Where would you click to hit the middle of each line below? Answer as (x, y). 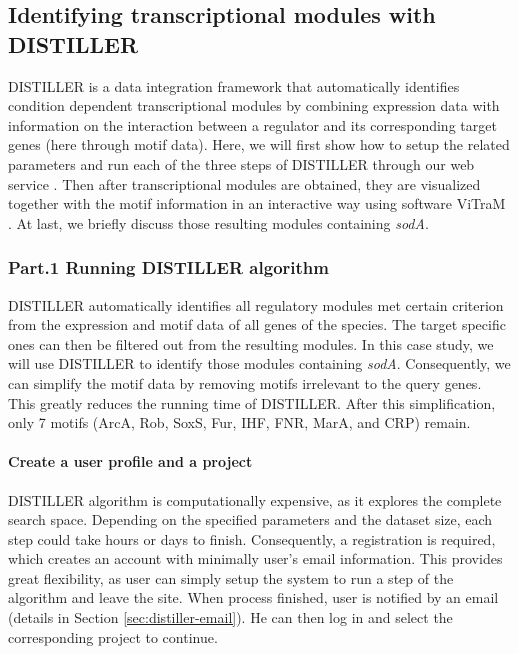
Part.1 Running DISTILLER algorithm (168, 267)
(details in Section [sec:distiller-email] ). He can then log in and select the (230, 617)
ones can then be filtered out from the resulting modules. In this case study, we (251, 343)
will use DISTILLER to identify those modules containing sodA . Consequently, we (259, 363)
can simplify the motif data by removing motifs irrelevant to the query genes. (245, 382)
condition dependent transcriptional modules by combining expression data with (254, 105)
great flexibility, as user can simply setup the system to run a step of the (231, 577)
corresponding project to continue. (113, 636)
